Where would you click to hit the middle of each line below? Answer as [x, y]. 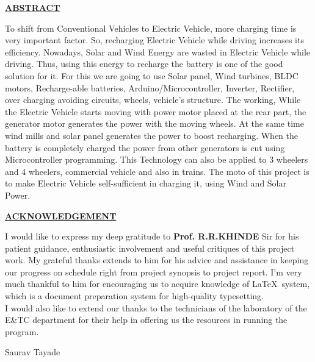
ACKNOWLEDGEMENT [61, 215]
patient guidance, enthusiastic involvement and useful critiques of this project [150, 248]
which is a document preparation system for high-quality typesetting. [134, 296]
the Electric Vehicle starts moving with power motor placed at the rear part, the [156, 111]
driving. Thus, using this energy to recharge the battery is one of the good [144, 64]
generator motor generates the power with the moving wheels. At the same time [154, 123]
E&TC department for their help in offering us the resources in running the [146, 320]
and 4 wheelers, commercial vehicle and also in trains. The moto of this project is [157, 171]
